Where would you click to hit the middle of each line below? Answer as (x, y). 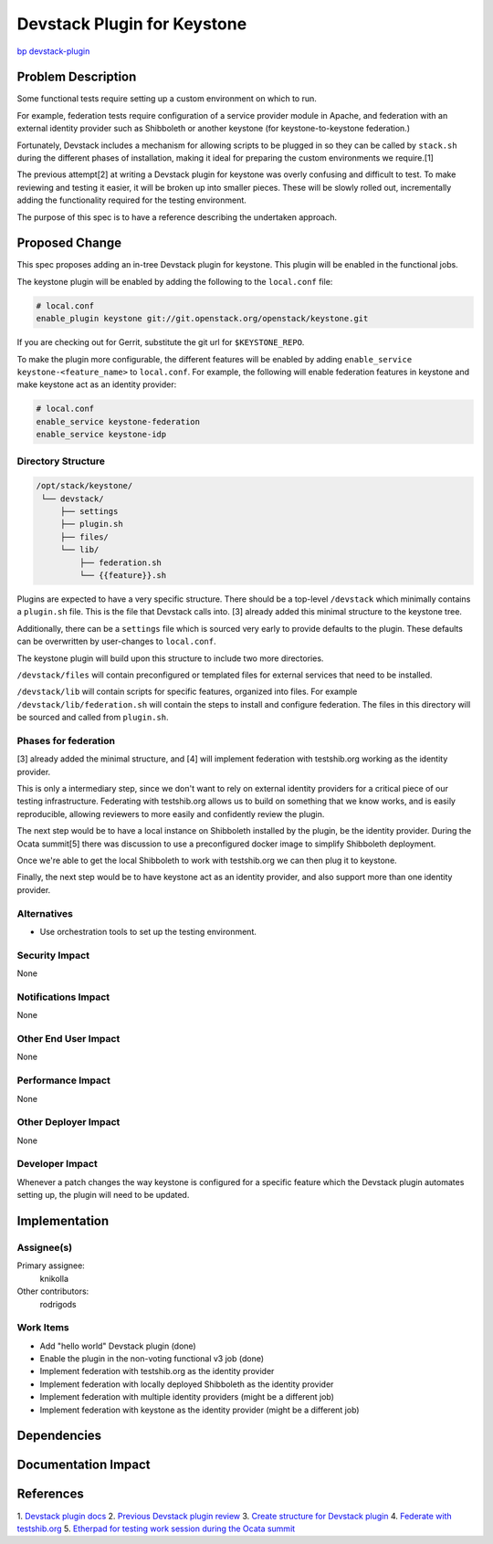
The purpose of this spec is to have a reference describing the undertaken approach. (177, 217)
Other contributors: (53, 1291)
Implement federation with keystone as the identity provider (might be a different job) (199, 1410)
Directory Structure (61, 461)
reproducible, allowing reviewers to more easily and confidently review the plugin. (171, 814)
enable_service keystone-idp (101, 435)
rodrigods (58, 1304)
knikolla (54, 1278)
